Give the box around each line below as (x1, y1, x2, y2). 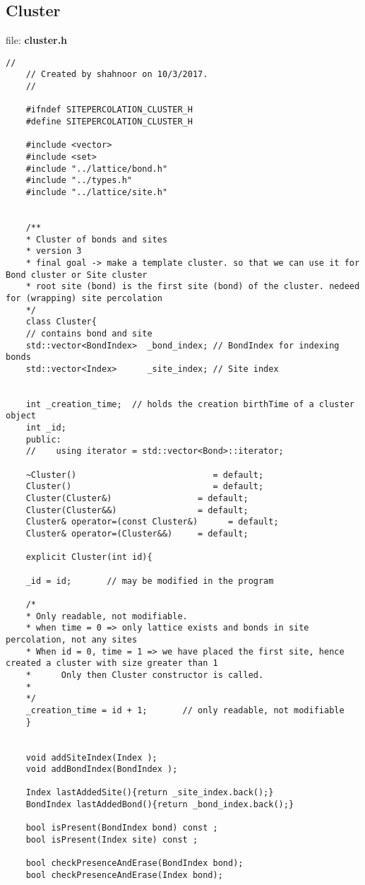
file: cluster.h (6, 33, 68, 47)
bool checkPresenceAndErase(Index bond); (25, 870, 223, 881)
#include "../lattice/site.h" (25, 187, 168, 198)
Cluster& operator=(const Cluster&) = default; (25, 517, 279, 527)
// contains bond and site (25, 328, 152, 339)
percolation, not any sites (6, 634, 138, 645)
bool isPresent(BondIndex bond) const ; (25, 823, 218, 833)
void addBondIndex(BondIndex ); (25, 764, 178, 775)
